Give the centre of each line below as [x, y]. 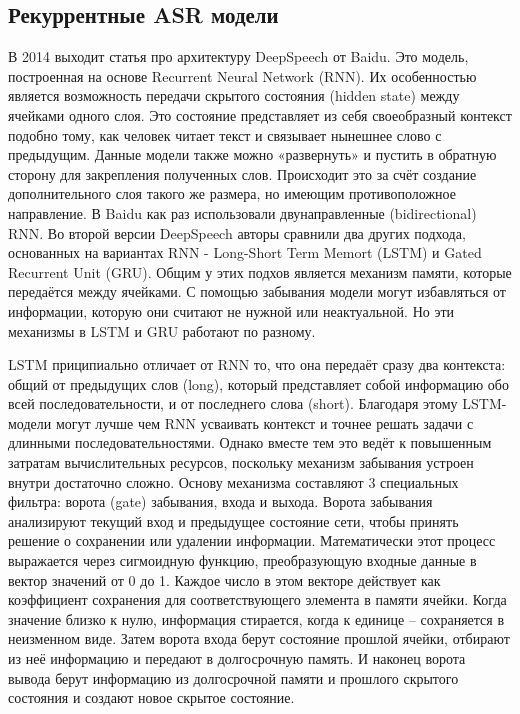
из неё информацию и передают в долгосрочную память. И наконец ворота [237, 658]
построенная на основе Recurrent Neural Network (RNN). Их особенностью [242, 75]
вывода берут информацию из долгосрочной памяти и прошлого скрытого [233, 677]
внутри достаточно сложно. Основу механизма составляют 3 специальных [233, 481]
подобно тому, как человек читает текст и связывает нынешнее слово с [225, 134]
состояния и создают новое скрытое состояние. [151, 697]
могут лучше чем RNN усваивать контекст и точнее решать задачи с [264, 422]
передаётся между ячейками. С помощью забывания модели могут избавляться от [257, 291]
